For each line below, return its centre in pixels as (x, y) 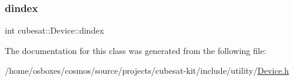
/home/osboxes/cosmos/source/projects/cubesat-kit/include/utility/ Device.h (147, 70)
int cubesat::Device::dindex (54, 30)
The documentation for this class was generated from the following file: (136, 50)
